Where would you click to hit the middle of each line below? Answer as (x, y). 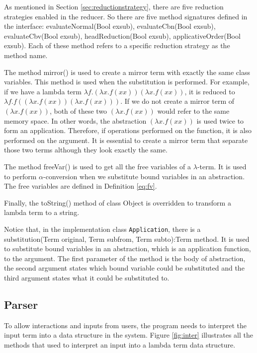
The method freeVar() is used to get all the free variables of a (98, 166)
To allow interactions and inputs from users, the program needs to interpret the (125, 325)
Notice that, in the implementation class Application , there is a (102, 229)
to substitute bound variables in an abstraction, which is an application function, (128, 248)
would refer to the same (193, 110)
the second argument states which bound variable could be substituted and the (124, 268)
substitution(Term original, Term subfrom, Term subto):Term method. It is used (127, 239)
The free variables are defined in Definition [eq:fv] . (81, 186)
